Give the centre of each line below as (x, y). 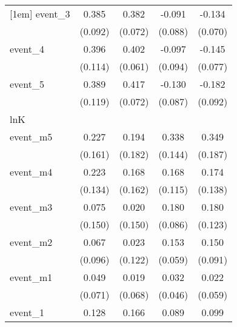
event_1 (27, 312)
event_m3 (31, 207)
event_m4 (31, 172)
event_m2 (31, 242)
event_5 (27, 84)
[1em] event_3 (40, 14)
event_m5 (31, 137)
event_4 (27, 49)
